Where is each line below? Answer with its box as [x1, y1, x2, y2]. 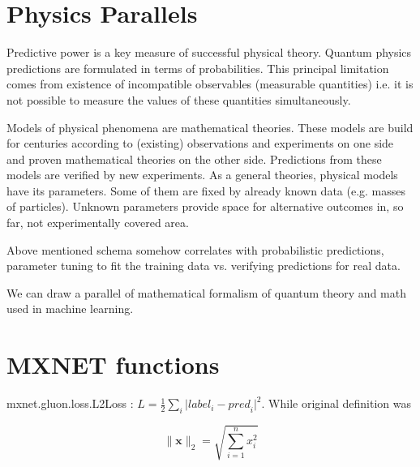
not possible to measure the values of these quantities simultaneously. [6, 91, 351, 108]
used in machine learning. [6, 300, 134, 317]
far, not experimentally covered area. [6, 214, 189, 231]
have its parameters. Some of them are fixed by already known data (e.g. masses [6, 182, 406, 199]
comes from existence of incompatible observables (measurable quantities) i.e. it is [6, 75, 414, 92]
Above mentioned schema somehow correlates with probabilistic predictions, [6, 241, 384, 258]
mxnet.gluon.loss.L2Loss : [6, 395, 134, 412]
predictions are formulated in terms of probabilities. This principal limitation [6, 59, 389, 76]
